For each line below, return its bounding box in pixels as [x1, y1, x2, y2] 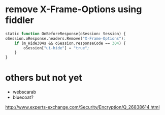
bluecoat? [12, 94, 34, 100]
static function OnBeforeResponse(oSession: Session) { [5, 31, 126, 36]
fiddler [5, 14, 34, 26]
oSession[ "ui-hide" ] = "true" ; [23, 45, 90, 50]
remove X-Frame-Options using [5, 4, 142, 15]
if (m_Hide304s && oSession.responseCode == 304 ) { [14, 41, 126, 46]
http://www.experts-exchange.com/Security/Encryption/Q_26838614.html [5, 104, 160, 110]
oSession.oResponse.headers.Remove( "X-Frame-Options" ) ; [5, 36, 126, 41]
